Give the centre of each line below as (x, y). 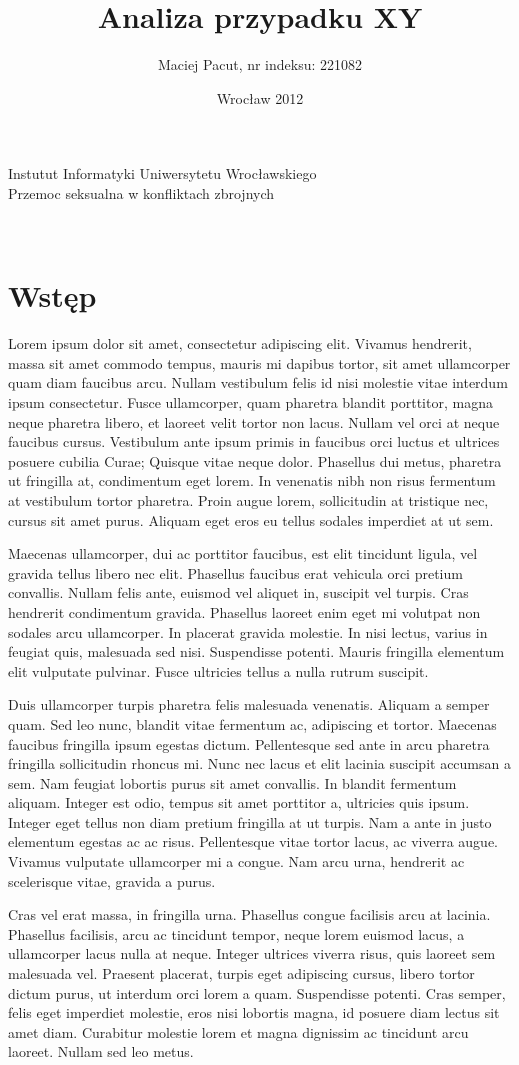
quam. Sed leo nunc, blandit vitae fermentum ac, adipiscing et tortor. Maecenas (252, 723)
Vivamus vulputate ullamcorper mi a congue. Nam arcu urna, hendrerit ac (236, 861)
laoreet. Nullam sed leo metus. (101, 1051)
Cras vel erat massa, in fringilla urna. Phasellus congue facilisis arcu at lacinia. (249, 914)
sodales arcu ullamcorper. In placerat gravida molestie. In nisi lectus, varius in (248, 631)
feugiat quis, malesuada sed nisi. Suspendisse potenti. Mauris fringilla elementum (256, 651)
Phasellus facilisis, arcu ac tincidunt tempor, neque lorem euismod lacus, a (236, 933)
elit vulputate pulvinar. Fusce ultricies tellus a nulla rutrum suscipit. (218, 670)
